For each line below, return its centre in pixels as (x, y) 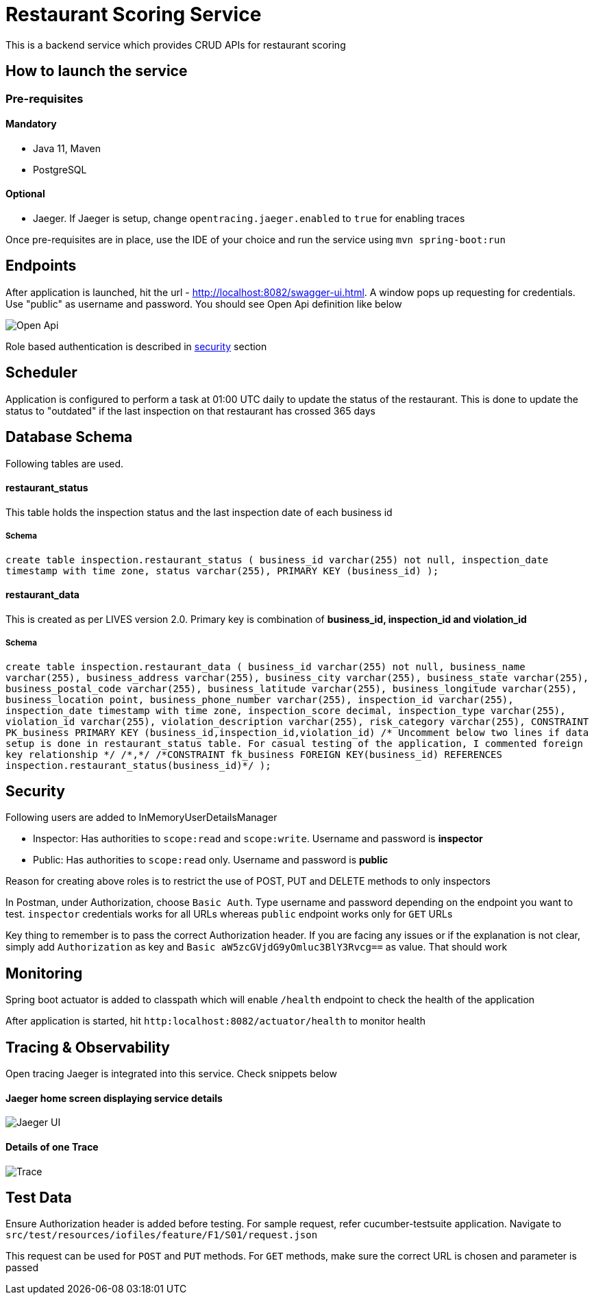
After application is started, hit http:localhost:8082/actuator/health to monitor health (215, 1021)
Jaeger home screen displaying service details (114, 1098)
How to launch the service (97, 71)
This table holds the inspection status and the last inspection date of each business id (199, 512)
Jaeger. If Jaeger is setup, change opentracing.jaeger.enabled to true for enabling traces (249, 219)
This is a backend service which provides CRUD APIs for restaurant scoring (176, 45)
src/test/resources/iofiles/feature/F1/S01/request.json (162, 1235)
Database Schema (69, 437)
